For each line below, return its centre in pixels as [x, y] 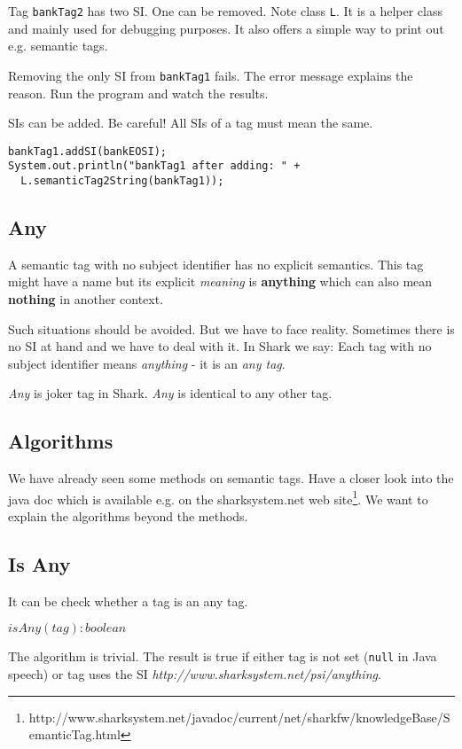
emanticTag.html [74, 734]
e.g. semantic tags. [58, 46]
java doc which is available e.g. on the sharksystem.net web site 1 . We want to [218, 497]
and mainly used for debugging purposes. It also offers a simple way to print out [226, 28]
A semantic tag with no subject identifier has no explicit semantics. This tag [216, 264]
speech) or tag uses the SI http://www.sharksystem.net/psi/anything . [195, 674]
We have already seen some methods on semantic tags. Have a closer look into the [231, 478]
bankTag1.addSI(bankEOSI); [87, 151]
